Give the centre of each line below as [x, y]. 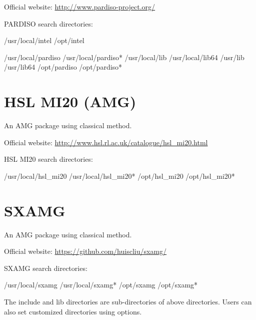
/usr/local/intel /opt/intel [44, 40]
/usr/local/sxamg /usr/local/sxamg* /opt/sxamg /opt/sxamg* [101, 285]
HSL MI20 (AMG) [70, 101]
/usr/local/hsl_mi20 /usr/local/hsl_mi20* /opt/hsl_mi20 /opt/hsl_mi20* [119, 176]
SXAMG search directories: [46, 268]
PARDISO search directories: [48, 23]
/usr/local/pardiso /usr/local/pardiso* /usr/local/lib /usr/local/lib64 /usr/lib [124, 57]
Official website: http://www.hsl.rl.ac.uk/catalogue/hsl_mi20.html [106, 142]
